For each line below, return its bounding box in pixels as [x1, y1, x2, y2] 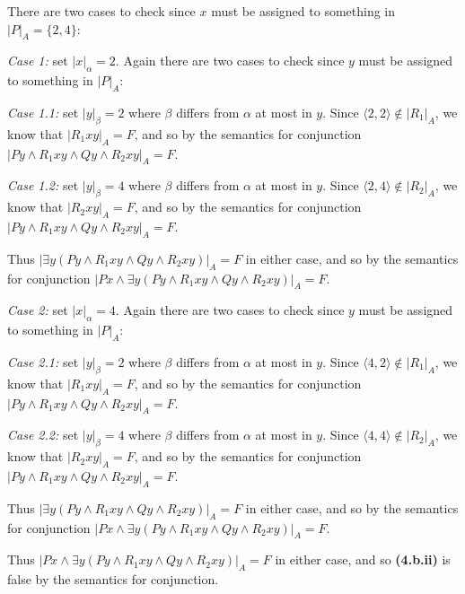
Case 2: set [7, 301, 68, 319]
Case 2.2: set [7, 425, 79, 444]
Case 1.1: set [7, 102, 79, 121]
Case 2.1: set [7, 352, 79, 371]
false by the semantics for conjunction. [7, 570, 219, 589]
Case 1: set [7, 51, 68, 70]
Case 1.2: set [7, 176, 79, 195]
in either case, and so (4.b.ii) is [275, 550, 451, 569]
